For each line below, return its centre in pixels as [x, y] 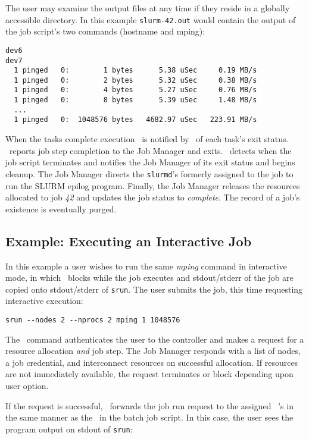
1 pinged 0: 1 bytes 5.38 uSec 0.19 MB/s [135, 70]
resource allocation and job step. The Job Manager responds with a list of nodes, [153, 351]
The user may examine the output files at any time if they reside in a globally [148, 8]
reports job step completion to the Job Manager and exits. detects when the [150, 150]
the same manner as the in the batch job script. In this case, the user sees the [149, 417]
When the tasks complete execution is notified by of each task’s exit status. [147, 139]
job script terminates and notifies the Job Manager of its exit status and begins [150, 162]
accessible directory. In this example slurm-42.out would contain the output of [151, 19]
